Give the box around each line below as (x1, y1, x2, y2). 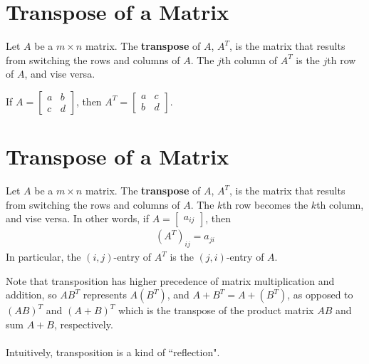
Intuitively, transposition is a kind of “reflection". (6, 345, 220, 360)
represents (83, 287, 127, 302)
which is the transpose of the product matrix (118, 303, 314, 318)
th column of (221, 52, 277, 67)
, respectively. (53, 316, 113, 331)
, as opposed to (287, 287, 353, 302)
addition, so (6, 287, 57, 302)
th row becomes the (222, 197, 308, 212)
